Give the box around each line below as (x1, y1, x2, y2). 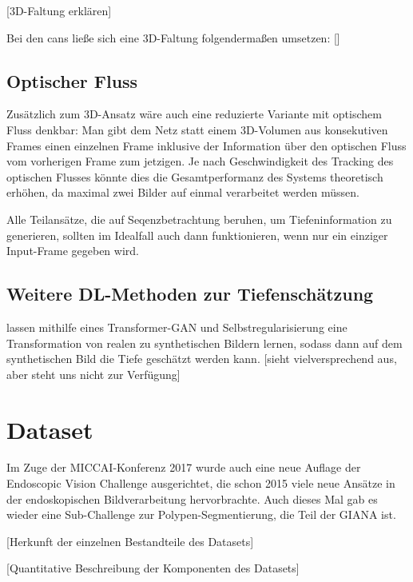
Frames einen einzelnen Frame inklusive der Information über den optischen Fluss (6, 137, 407, 153)
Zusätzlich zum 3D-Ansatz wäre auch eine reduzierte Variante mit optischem (6, 106, 382, 122)
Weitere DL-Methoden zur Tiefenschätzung (6, 281, 374, 306)
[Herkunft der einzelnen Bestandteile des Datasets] (6, 532, 254, 549)
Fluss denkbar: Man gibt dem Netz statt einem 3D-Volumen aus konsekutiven (6, 121, 388, 138)
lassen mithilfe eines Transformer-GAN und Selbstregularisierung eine (6, 318, 347, 335)
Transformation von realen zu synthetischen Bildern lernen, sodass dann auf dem (6, 334, 403, 351)
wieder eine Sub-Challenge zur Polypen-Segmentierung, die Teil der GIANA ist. (6, 506, 396, 523)
